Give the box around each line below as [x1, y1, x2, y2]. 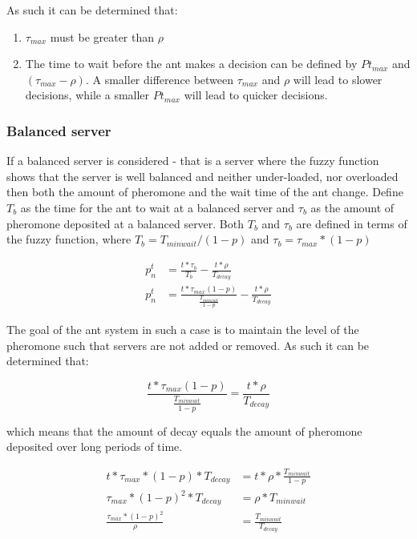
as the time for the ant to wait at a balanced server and [20, 199, 295, 215]
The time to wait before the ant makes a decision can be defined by [25, 55, 358, 72]
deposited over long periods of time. [6, 438, 183, 455]
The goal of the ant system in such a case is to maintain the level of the [6, 321, 359, 338]
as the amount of [310, 199, 395, 215]
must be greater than [50, 28, 155, 45]
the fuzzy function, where [6, 231, 132, 247]
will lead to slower [293, 70, 383, 87]
